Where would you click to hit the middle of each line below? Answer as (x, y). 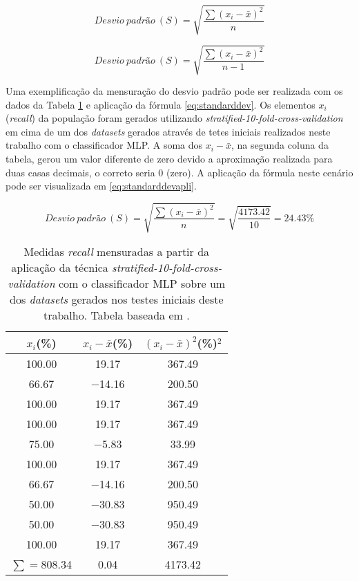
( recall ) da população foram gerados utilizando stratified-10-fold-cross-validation (174, 118)
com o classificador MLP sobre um (142, 284)
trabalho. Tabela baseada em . (116, 315)
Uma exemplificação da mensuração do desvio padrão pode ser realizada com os (174, 91)
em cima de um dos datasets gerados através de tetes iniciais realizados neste (168, 131)
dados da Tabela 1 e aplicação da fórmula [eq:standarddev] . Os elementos (161, 104)
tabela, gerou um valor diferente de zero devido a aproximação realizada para (169, 159)
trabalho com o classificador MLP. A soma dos (104, 145)
